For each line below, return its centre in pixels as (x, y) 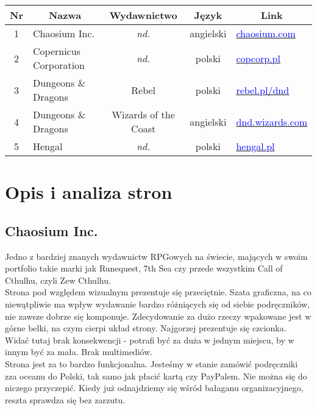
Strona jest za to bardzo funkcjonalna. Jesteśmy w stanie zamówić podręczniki (151, 363)
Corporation (59, 65)
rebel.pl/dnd (263, 90)
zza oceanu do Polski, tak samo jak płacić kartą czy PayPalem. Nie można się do (156, 376)
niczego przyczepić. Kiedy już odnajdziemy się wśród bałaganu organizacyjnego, (154, 388)
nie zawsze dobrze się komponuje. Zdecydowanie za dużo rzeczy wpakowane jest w (158, 316)
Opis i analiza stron (89, 192)
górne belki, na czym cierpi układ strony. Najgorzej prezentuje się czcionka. (146, 328)
